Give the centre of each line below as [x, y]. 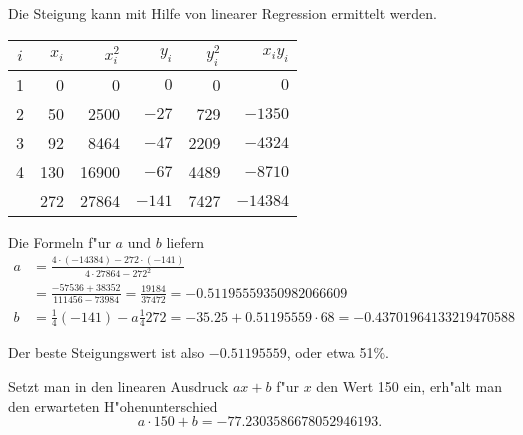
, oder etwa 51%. [337, 352]
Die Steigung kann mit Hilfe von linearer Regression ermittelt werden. [222, 13]
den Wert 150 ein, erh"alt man [409, 386]
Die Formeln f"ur [59, 241]
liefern [185, 241]
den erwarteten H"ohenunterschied [113, 405]
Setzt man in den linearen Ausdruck [118, 386]
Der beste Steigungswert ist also [106, 352]
